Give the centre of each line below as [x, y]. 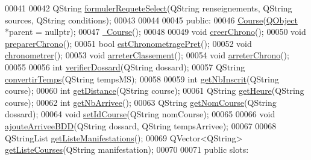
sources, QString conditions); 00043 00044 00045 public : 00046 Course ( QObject [151, 20]
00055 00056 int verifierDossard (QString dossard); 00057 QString [125, 66]
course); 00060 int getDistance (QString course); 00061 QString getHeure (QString [155, 91]
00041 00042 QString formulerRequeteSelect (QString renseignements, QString [149, 8]
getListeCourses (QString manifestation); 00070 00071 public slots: [127, 149]
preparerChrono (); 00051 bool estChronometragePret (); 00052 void [128, 43]
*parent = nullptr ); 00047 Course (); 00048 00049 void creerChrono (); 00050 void [155, 32]
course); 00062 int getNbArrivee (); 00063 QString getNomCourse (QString [141, 102]
